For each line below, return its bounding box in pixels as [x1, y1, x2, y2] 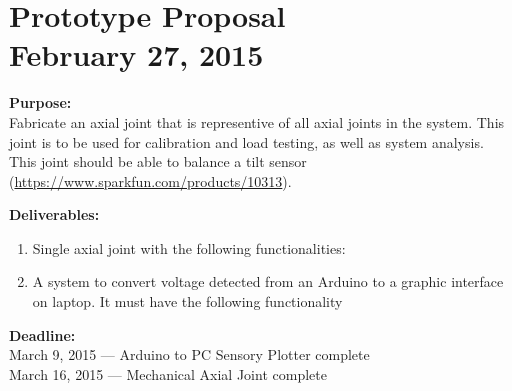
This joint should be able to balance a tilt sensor [9, 151, 307, 172]
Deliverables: [9, 204, 100, 225]
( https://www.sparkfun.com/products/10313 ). [9, 170, 292, 191]
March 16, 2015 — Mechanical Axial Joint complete [9, 363, 327, 384]
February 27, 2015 [9, 34, 264, 75]
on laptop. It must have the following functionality [32, 291, 343, 312]
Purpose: [9, 92, 72, 113]
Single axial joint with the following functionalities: [32, 237, 346, 258]
